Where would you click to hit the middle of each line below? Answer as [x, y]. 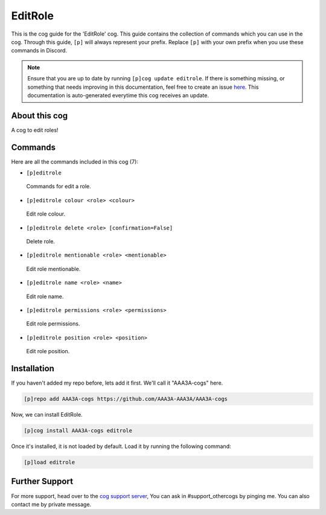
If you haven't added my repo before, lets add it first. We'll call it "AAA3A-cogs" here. [117, 383]
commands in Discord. [39, 51]
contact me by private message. [51, 504]
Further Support [42, 481]
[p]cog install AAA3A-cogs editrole [78, 431]
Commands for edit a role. [59, 187]
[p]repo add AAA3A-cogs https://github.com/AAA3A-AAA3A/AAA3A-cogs [126, 399]
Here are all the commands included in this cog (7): [75, 162]
